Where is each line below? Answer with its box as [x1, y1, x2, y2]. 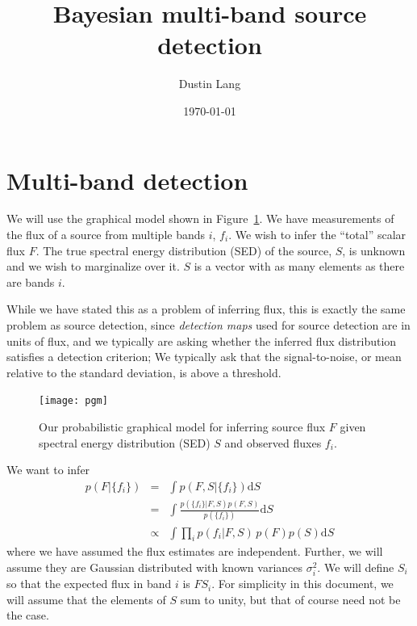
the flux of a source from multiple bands [6, 226, 206, 243]
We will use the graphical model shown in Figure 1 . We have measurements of [6, 210, 394, 227]
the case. [6, 607, 49, 624]
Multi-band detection [6, 163, 248, 196]
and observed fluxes [224, 434, 322, 451]
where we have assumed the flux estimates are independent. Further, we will [6, 543, 383, 560]
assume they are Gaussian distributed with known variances [6, 558, 303, 575]
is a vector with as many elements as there [194, 258, 405, 275]
